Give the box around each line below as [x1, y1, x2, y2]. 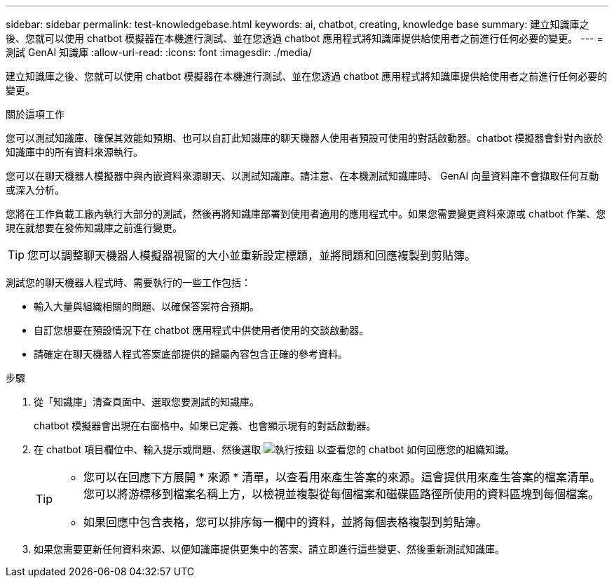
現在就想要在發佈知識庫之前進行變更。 [6, 222, 182, 234]
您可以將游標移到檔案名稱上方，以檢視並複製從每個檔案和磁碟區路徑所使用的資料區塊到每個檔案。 [83, 487, 600, 501]
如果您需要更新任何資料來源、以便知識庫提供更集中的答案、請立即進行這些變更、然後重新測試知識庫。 [34, 543, 505, 555]
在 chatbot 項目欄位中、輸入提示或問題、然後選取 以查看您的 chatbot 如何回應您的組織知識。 [34, 443, 515, 455]
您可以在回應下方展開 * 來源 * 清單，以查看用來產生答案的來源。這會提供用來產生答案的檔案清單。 [83, 470, 601, 484]
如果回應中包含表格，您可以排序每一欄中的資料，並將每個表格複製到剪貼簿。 [83, 515, 488, 529]
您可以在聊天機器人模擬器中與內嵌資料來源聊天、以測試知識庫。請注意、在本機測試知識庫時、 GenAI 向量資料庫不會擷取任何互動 [6, 170, 599, 182]
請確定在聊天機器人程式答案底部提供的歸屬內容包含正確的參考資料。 [34, 348, 348, 360]
